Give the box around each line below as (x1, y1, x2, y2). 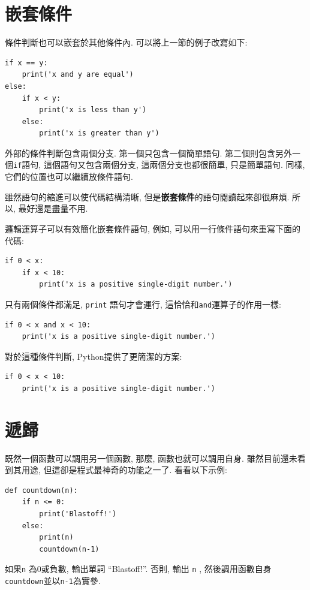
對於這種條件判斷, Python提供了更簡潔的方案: (5, 350, 182, 362)
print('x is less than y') (39, 106, 147, 115)
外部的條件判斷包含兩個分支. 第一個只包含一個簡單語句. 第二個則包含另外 (5, 146, 293, 159)
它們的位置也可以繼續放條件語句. (5, 170, 133, 183)
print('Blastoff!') (39, 510, 117, 518)
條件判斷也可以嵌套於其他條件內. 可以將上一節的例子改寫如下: (5, 36, 248, 49)
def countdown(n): (5, 486, 78, 495)
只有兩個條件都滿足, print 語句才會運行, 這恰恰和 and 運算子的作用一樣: (5, 297, 281, 310)
